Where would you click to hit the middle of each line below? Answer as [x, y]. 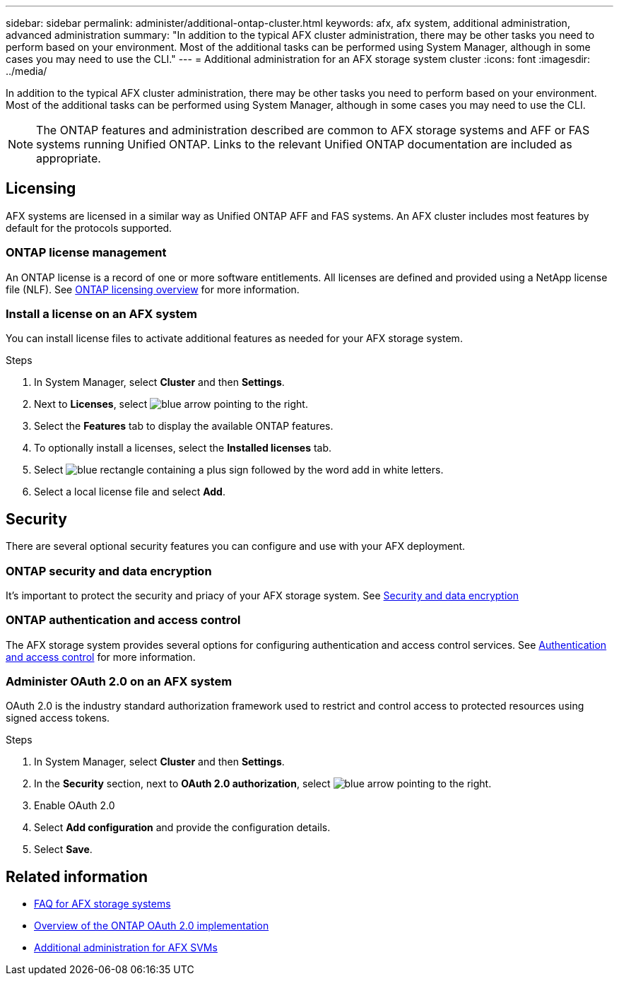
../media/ [26, 71]
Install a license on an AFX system [101, 313]
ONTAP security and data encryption [109, 571]
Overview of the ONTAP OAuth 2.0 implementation [152, 926]
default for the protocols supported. [89, 228]
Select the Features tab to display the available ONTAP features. [184, 426]
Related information [77, 876]
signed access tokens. [58, 718]
